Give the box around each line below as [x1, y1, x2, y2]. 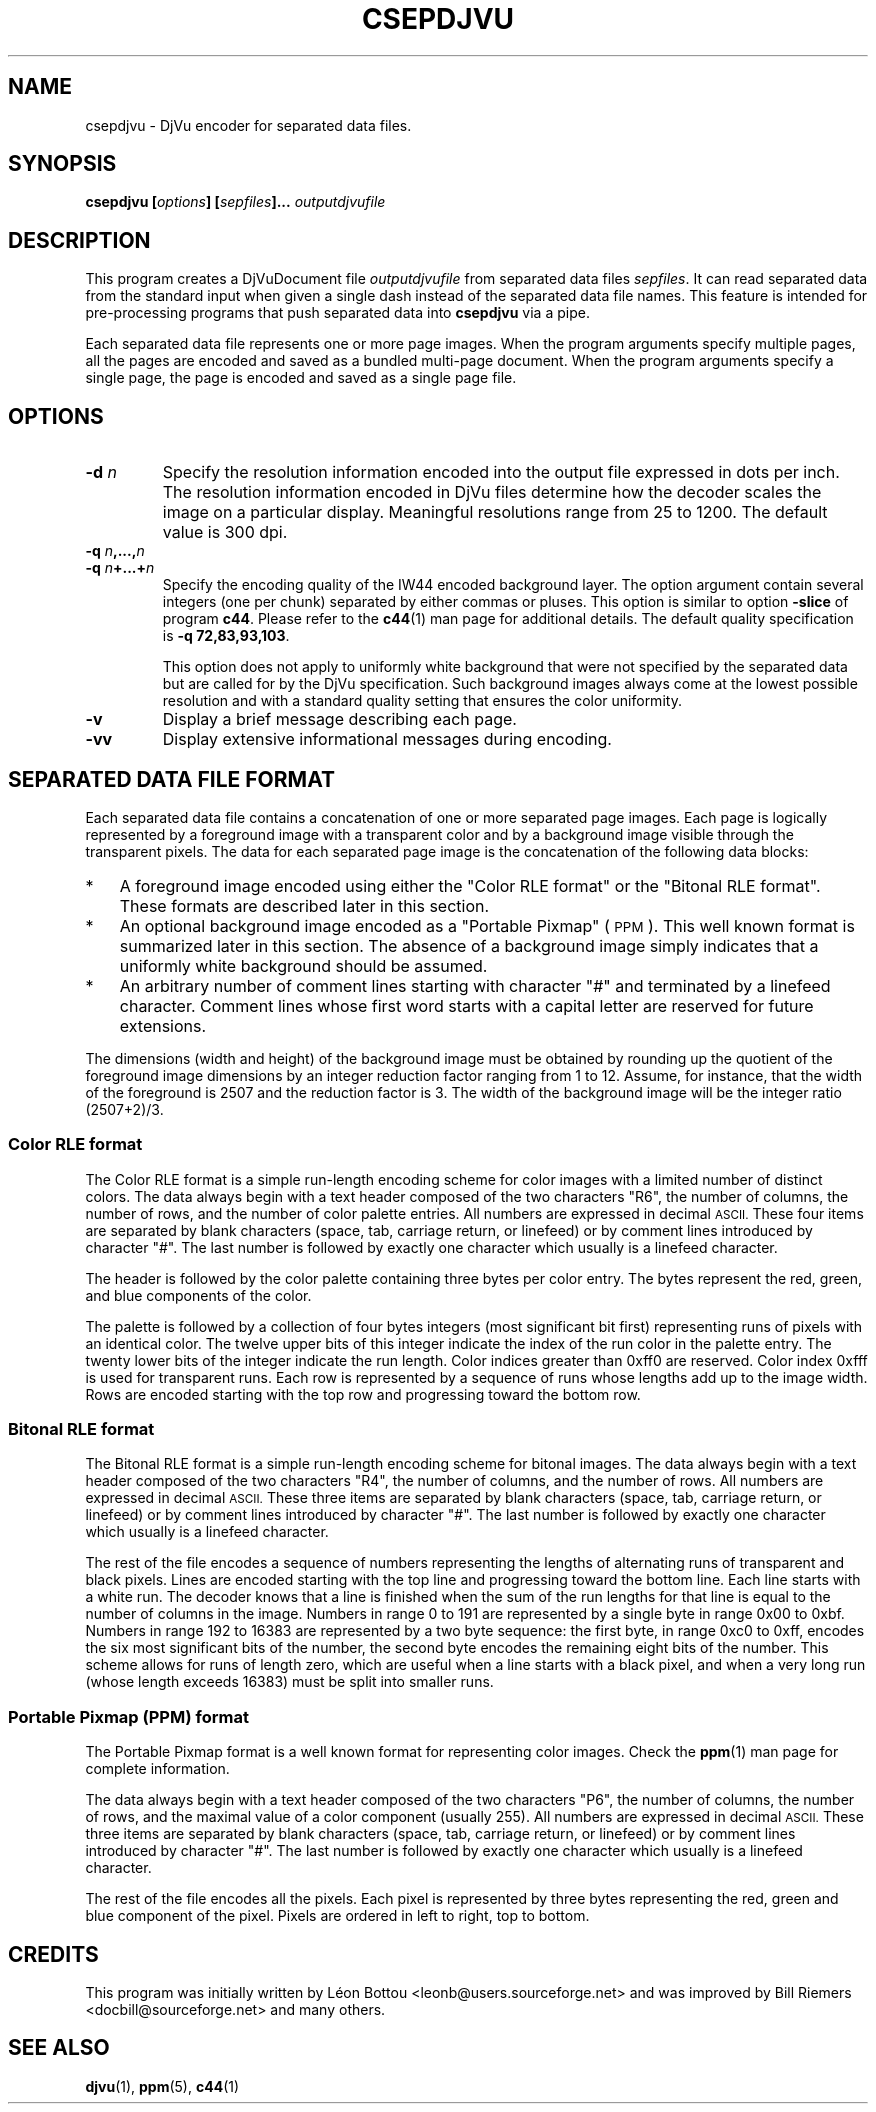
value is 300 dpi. [162, 522, 288, 543]
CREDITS [8, 1941, 99, 1967]
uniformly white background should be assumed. [119, 955, 488, 976]
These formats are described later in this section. [119, 895, 490, 916]
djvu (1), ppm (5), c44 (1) [85, 2077, 240, 2095]
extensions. [119, 1015, 207, 1036]
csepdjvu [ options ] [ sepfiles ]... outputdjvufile [85, 193, 386, 211]
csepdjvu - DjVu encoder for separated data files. [85, 116, 412, 134]
